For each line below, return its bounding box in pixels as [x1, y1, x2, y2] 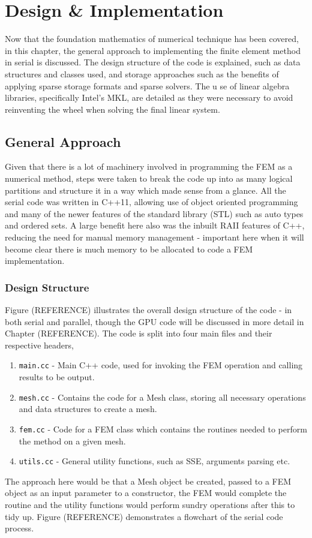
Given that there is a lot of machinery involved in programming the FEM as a [5, 160, 293, 173]
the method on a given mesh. [19, 434, 126, 447]
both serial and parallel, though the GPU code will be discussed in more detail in [5, 315, 304, 327]
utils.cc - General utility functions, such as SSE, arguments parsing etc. [19, 455, 290, 467]
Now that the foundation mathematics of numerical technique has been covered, [5, 32, 299, 45]
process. [5, 522, 34, 534]
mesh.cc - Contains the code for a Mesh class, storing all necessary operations [19, 390, 306, 403]
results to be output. [19, 371, 95, 383]
